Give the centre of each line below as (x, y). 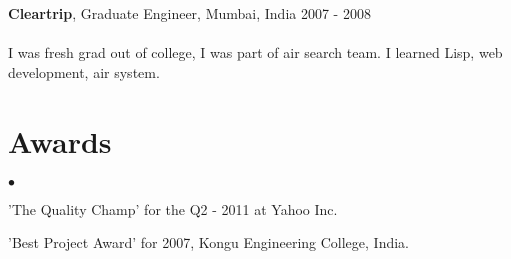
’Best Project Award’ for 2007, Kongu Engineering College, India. (209, 242)
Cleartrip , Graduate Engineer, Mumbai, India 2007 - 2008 (189, 13)
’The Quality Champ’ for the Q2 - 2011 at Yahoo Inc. (173, 208)
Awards (60, 140)
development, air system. (84, 71)
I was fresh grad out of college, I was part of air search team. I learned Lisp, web (255, 52)
